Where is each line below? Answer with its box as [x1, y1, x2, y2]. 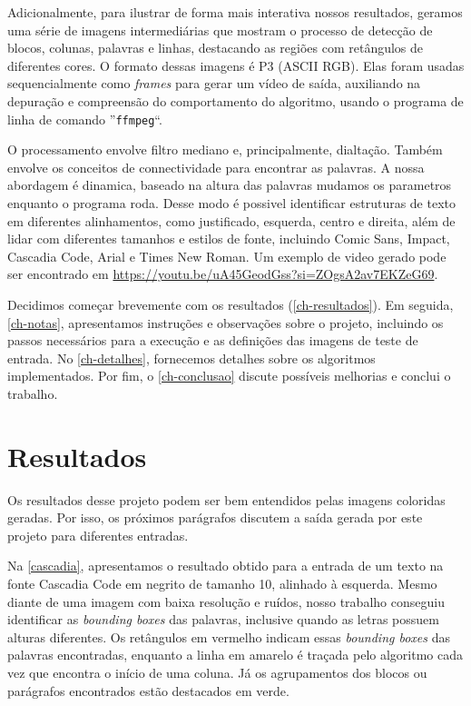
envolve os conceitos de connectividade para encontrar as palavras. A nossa [7, 157, 425, 176]
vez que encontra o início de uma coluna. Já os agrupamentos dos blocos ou [7, 663, 427, 681]
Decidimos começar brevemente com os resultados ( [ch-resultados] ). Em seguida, [7, 294, 454, 313]
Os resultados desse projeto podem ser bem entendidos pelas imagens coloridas [7, 490, 446, 509]
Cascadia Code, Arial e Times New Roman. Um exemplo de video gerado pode [7, 246, 446, 265]
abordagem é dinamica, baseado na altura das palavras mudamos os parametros [7, 175, 452, 194]
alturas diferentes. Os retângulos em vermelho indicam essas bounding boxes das [7, 627, 450, 646]
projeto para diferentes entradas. [7, 525, 189, 544]
